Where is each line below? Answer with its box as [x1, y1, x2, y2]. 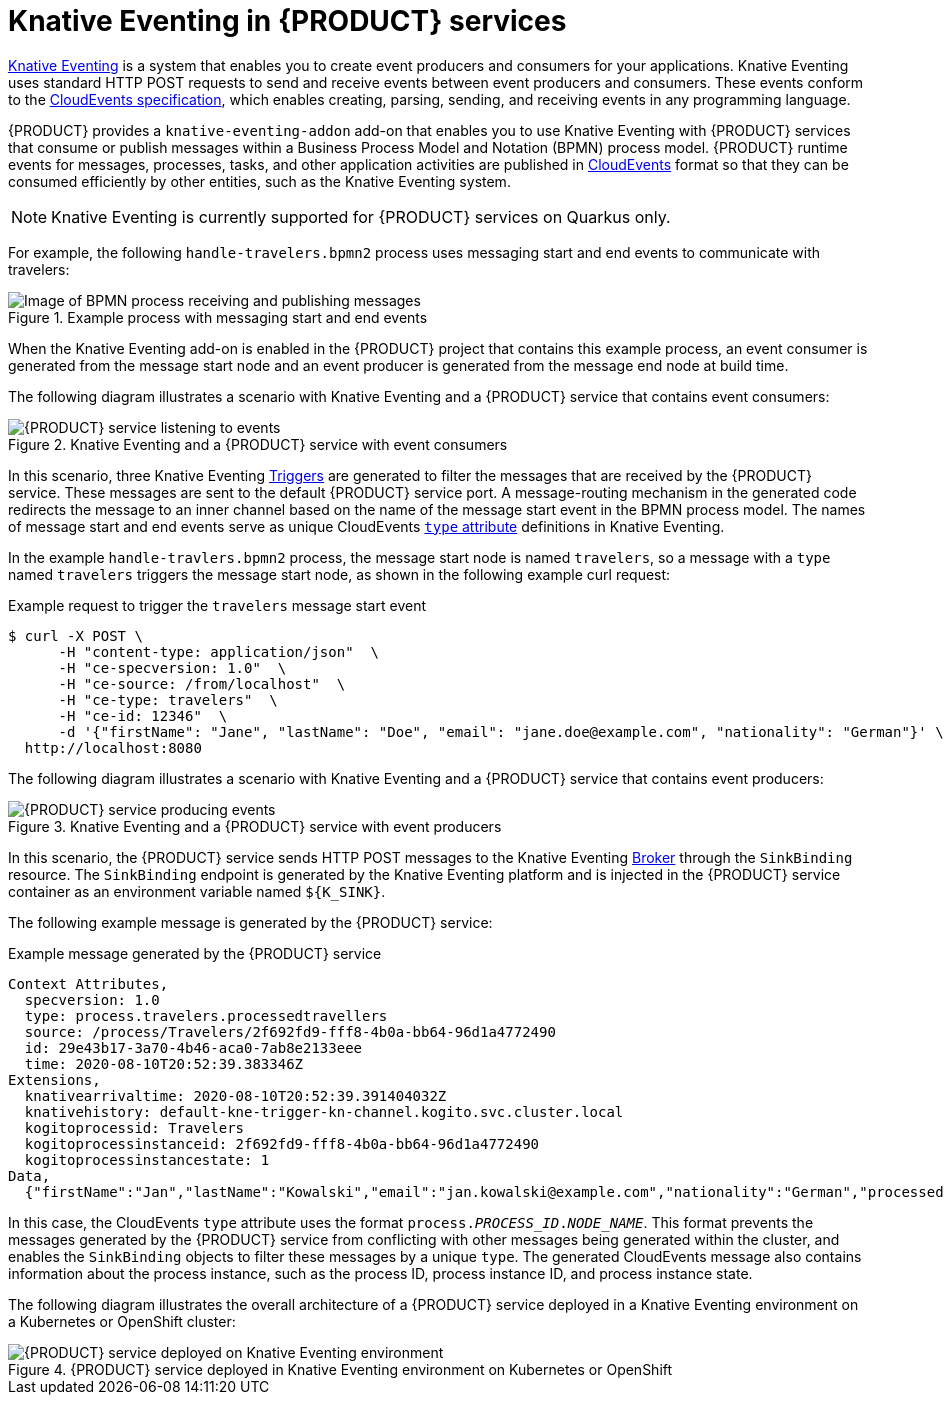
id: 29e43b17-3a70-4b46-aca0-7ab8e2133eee [24, 1039, 363, 1056]
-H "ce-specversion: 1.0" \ [58, 659, 287, 676]
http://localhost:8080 [24, 739, 202, 756]
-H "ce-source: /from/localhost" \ [58, 675, 346, 692]
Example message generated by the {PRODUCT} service [8, 944, 382, 962]
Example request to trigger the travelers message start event [8, 596, 426, 614]
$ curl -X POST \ [8, 627, 143, 644]
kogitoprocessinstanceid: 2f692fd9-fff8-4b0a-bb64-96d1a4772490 [24, 1135, 540, 1152]
